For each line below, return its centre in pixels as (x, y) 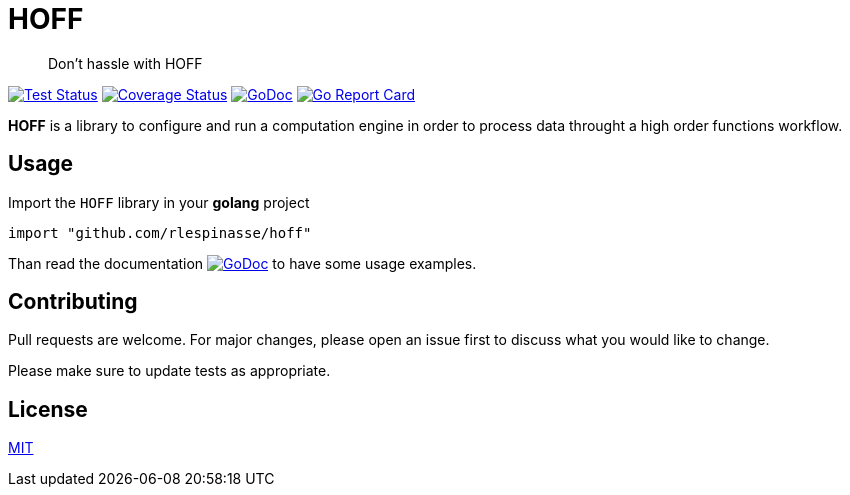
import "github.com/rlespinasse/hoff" (160, 232)
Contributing (73, 302)
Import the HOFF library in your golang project (159, 202)
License (48, 409)
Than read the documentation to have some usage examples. (242, 263)
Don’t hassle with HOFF (125, 63)
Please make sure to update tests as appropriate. (169, 371)
